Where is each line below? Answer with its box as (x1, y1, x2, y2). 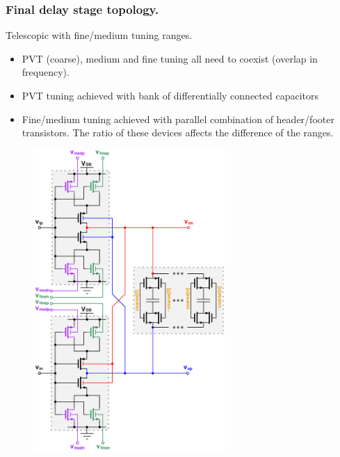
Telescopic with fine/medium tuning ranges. (6, 28, 193, 42)
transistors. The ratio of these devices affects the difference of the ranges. (22, 125, 334, 140)
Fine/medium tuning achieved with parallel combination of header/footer (22, 111, 334, 126)
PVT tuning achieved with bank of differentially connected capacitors (22, 88, 318, 102)
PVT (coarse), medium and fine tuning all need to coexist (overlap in (22, 51, 318, 65)
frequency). (22, 65, 70, 79)
